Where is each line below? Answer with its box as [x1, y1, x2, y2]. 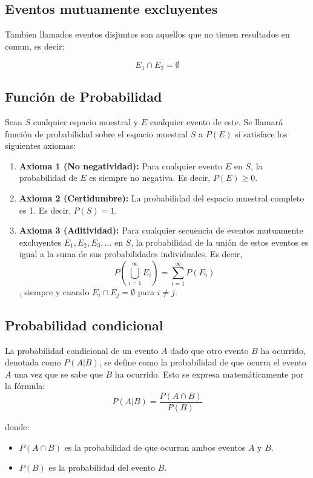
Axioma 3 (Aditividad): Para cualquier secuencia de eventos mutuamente [19, 224, 303, 237]
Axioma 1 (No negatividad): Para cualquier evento [19, 159, 223, 172]
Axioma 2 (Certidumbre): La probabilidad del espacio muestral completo [19, 192, 305, 205]
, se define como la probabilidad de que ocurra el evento [99, 356, 306, 368]
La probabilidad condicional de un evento [5, 344, 159, 356]
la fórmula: [5, 379, 45, 392]
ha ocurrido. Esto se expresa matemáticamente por [114, 367, 304, 380]
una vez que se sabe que [14, 367, 103, 380]
